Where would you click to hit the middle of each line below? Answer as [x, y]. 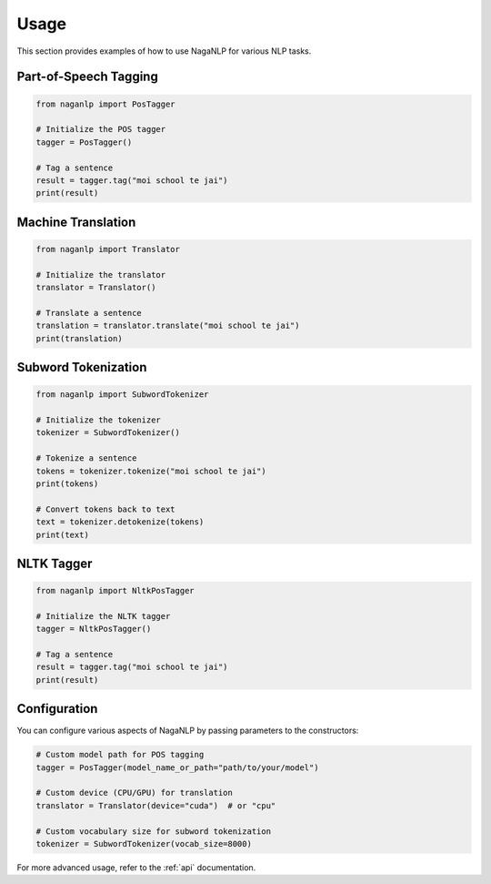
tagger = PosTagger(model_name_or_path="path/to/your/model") [177, 767]
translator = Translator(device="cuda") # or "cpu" [156, 805]
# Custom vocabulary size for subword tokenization [154, 831]
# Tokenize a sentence [86, 458]
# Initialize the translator [101, 274]
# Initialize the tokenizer [98, 420]
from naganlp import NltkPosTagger [115, 591]
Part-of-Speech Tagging [87, 77]
